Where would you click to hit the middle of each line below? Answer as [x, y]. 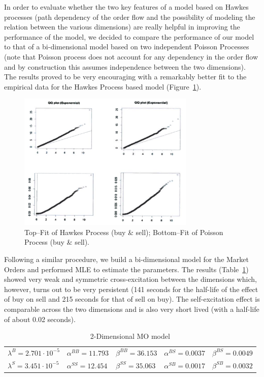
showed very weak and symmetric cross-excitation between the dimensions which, [130, 279]
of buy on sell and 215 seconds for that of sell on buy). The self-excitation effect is [132, 299]
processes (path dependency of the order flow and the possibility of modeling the [130, 17]
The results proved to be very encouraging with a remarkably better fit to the [125, 77]
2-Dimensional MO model [130, 336]
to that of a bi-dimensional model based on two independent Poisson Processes [127, 47]
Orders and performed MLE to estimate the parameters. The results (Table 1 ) [126, 269]
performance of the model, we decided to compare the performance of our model [129, 36]
